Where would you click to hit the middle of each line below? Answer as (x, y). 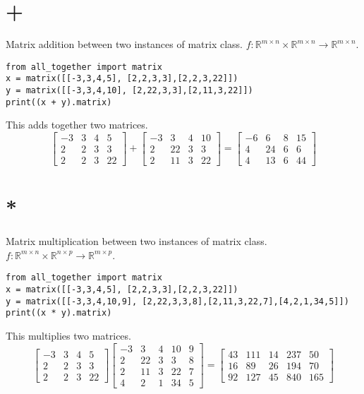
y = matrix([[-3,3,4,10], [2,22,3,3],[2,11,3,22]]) (129, 91)
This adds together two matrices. (77, 125)
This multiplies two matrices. (68, 335)
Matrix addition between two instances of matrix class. (124, 44)
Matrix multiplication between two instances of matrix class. (136, 241)
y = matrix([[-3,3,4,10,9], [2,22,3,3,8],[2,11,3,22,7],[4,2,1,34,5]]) (177, 301)
